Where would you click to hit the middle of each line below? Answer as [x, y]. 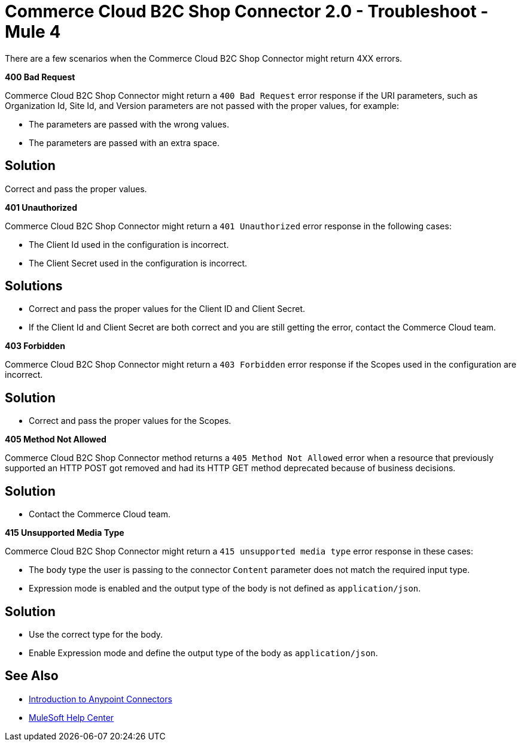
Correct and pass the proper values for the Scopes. [130, 421]
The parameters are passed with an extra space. [124, 142]
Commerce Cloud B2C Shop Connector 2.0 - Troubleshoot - [247, 11]
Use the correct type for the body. [96, 634]
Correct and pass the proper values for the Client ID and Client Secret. [167, 309]
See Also [32, 676]
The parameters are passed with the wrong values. [129, 124]
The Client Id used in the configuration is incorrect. [129, 244]
